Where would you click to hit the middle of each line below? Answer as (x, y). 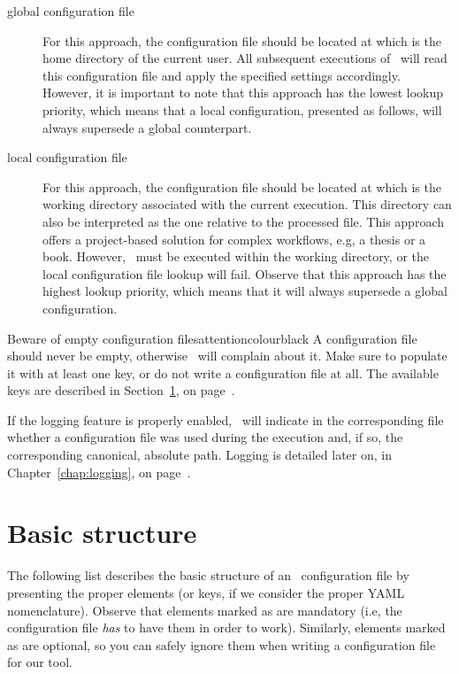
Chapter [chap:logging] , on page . (99, 472)
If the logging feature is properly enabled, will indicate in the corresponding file (226, 419)
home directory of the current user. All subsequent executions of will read (245, 58)
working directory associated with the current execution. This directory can (247, 204)
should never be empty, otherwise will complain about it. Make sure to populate (227, 356)
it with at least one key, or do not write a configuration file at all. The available (223, 372)
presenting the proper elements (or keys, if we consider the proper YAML (206, 592)
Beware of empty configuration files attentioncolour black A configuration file (212, 338)
